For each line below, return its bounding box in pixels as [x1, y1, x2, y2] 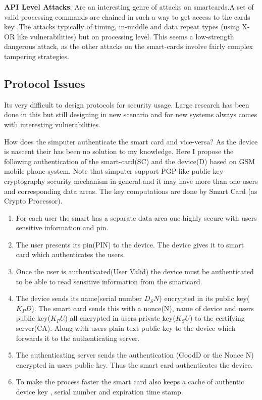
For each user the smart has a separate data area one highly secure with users [16, 212, 257, 223]
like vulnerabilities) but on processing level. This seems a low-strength [17, 31, 234, 41]
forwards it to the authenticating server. [16, 332, 140, 343]
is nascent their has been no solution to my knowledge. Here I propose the [4, 146, 234, 157]
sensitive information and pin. [16, 222, 109, 233]
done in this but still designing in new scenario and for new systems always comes [4, 109, 257, 120]
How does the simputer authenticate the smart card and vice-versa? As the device [4, 136, 258, 146]
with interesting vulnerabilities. [4, 119, 100, 129]
